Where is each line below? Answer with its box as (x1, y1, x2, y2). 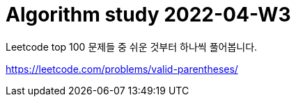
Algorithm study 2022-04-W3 (6, 3, 291, 26)
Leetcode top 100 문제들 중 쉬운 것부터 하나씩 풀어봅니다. (6, 40, 258, 53)
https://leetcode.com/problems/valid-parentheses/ (6, 62, 238, 75)
